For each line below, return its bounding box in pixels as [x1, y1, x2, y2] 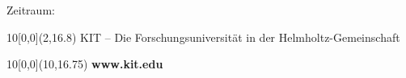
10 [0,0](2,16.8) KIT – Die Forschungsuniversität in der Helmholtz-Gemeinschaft [6, 28, 400, 45]
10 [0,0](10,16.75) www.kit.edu [6, 55, 163, 72]
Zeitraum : [6, 2, 55, 18]
